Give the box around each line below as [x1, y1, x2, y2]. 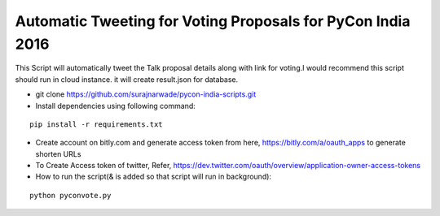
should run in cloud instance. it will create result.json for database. [15, 74, 239, 84]
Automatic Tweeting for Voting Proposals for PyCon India [15, 12, 411, 30]
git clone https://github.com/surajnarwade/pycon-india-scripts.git [35, 89, 257, 99]
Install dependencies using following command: [35, 101, 196, 110]
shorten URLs [35, 149, 81, 158]
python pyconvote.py [29, 191, 112, 200]
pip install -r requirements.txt [29, 119, 163, 129]
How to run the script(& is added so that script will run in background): [35, 171, 272, 182]
